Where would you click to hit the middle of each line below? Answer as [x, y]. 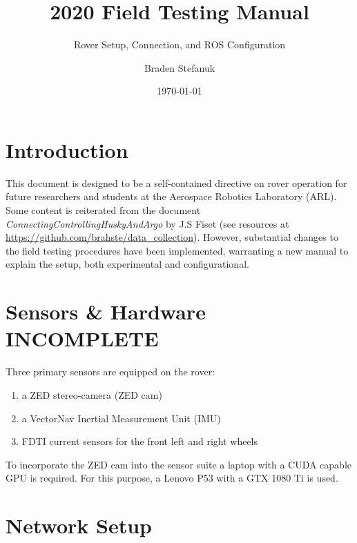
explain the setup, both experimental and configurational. [127, 264]
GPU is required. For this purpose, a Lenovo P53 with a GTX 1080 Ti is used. [172, 478]
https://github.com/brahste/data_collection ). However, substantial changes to [172, 237]
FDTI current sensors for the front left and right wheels [140, 441]
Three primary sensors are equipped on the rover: [110, 372]
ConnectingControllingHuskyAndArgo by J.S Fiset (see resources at [147, 223]
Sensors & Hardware [106, 312]
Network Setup [79, 525]
